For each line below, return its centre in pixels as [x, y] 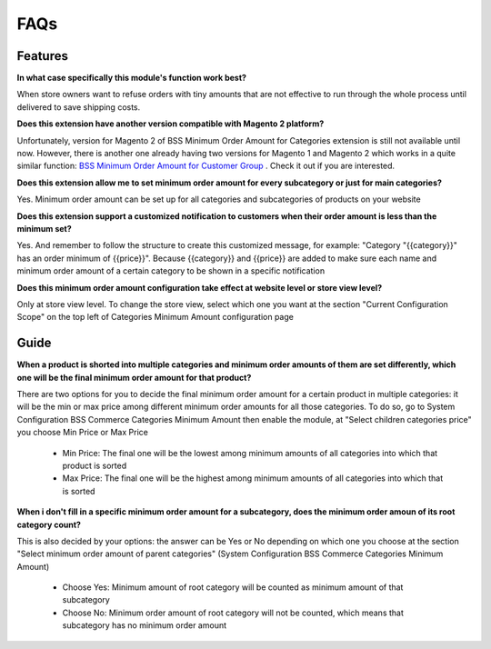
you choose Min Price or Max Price [83, 433]
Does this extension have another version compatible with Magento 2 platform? [170, 124]
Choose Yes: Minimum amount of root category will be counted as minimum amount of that [233, 587]
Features [42, 56]
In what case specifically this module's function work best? [132, 78]
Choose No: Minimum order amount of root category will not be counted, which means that [233, 613]
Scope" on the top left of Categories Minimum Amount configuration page [155, 317]
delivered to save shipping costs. [79, 107]
